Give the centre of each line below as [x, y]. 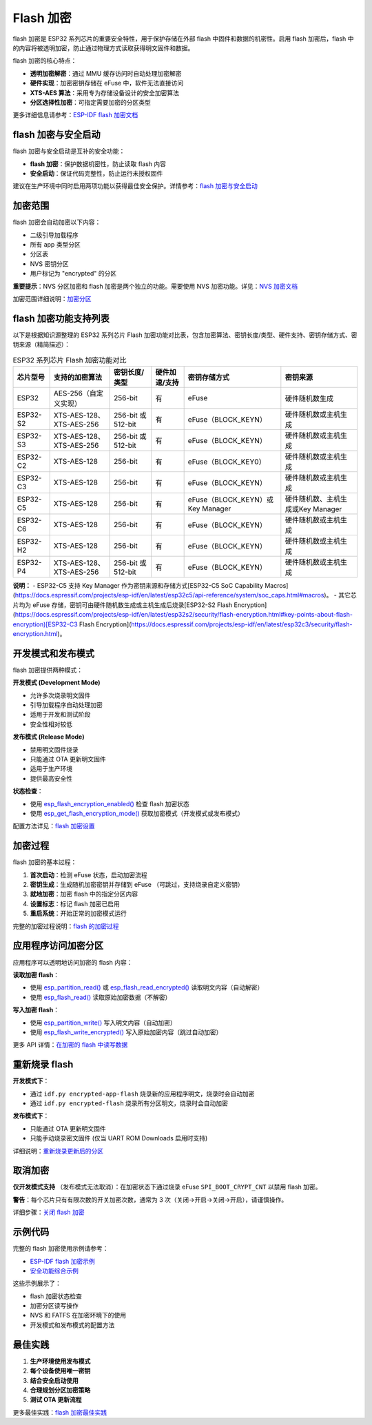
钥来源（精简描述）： [41, 345]
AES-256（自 [75, 393]
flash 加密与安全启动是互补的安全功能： [69, 151]
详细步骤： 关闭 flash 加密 [49, 1212]
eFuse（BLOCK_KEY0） [227, 462]
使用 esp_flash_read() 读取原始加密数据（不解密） [101, 997]
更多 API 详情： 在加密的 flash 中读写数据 [70, 1045]
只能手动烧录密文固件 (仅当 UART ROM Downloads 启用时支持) [119, 1138]
